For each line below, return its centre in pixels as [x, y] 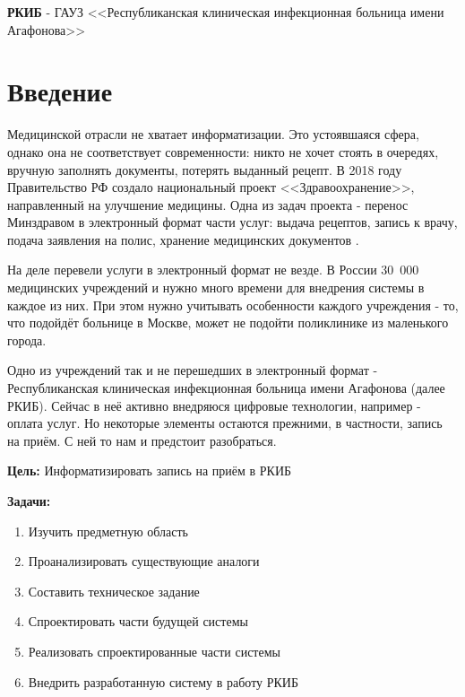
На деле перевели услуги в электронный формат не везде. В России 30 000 [213, 270]
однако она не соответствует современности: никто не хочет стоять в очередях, [223, 151]
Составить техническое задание [114, 591]
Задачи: [29, 501]
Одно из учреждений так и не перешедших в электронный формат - [193, 370]
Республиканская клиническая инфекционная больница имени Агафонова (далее [226, 388]
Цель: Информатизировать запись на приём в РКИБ [150, 470]
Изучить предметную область [108, 531]
